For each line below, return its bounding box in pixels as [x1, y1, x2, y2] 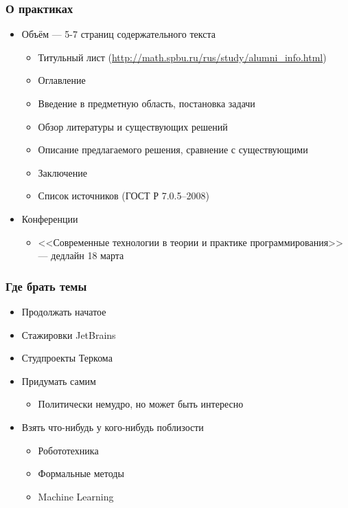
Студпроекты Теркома [21, 351, 113, 365]
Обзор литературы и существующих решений [38, 119, 228, 133]
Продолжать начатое [21, 304, 106, 318]
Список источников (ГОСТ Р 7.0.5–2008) [38, 188, 209, 203]
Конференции [21, 211, 78, 225]
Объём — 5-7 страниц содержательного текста [21, 27, 216, 41]
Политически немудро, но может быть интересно [38, 397, 244, 411]
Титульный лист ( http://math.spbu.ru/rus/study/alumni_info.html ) [38, 49, 327, 64]
